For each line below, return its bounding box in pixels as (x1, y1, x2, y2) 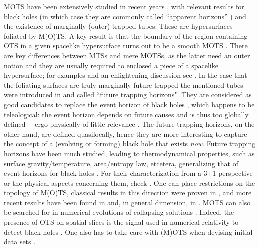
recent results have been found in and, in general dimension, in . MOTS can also (4, 197, 251, 207)
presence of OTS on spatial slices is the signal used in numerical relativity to (4, 217, 239, 227)
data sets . (4, 236, 36, 247)
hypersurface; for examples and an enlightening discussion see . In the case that (4, 70, 247, 80)
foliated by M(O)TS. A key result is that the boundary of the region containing (4, 30, 248, 41)
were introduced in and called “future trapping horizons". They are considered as (4, 89, 252, 100)
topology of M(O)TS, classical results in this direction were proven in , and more (4, 187, 252, 198)
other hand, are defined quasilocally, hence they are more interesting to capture (4, 128, 247, 139)
